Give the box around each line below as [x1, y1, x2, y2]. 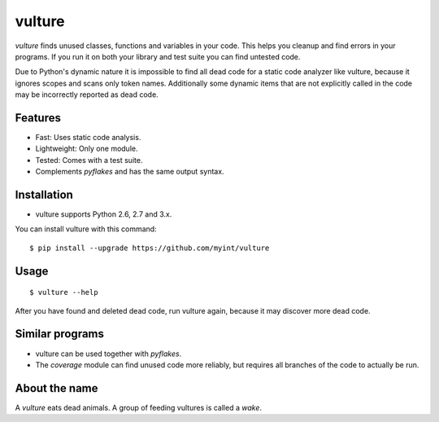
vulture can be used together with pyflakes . [35, 349, 182, 358]
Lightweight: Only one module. [35, 143, 138, 154]
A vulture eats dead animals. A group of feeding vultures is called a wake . [15, 402, 262, 412]
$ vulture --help [29, 288, 98, 297]
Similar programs [15, 327, 105, 341]
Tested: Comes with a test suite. [35, 155, 143, 165]
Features [15, 111, 61, 125]
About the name [15, 381, 98, 395]
